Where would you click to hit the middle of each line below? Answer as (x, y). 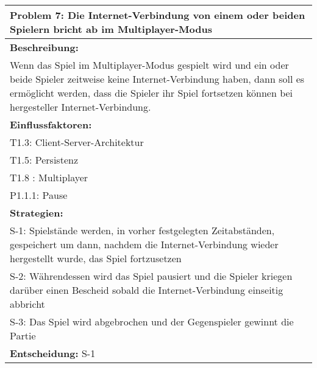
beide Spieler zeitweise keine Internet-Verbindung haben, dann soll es (157, 79)
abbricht (27, 304)
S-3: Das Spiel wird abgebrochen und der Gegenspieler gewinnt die (152, 321)
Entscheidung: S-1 (53, 353)
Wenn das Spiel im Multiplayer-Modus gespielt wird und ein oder (149, 65)
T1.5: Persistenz (44, 160)
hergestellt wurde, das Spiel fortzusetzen (96, 258)
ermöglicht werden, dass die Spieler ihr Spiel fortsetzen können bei (151, 93)
